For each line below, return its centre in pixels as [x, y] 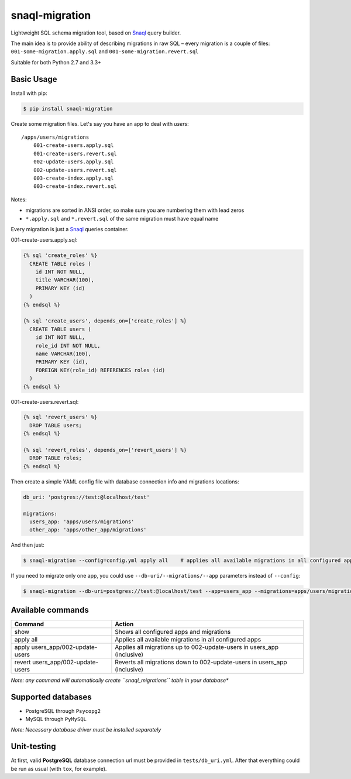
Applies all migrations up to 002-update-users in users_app [197, 647]
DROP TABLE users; [56, 425]
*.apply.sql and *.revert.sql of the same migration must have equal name [122, 218]
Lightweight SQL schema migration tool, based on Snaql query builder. [96, 33]
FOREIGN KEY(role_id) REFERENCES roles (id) [100, 370]
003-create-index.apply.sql [73, 178]
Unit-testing [33, 747]
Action [124, 624]
